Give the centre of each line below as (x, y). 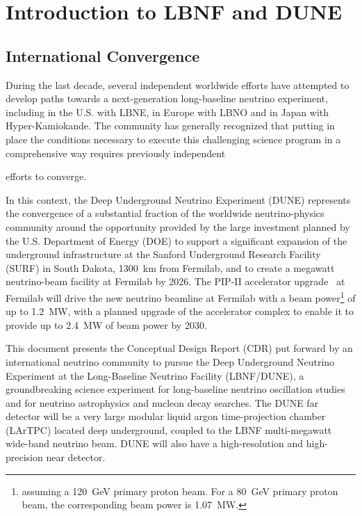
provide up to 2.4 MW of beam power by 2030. (106, 324)
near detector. (76, 457)
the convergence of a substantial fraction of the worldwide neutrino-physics (165, 213)
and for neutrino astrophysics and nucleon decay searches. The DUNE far (162, 402)
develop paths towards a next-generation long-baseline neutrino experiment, (167, 98)
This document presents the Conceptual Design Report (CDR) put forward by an (179, 348)
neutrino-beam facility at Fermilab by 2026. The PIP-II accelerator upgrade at (175, 281)
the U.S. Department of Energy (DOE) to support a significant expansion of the (176, 240)
